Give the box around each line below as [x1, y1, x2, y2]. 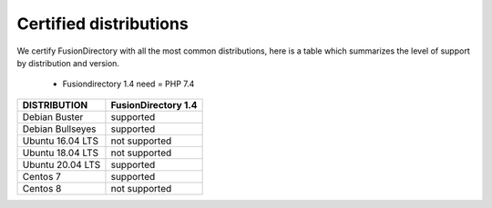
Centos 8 [22, 182, 62, 194]
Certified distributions [16, 14, 189, 34]
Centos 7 [22, 170, 61, 183]
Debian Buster [22, 110, 84, 123]
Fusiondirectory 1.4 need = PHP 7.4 [62, 78, 195, 90]
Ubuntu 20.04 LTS [22, 158, 101, 171]
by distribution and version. [16, 57, 120, 68]
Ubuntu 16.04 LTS [22, 134, 99, 147]
